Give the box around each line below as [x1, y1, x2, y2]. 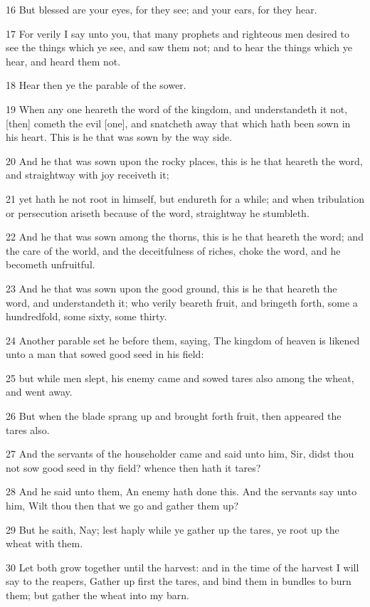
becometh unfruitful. [6, 257, 95, 272]
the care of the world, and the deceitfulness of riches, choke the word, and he [6, 243, 341, 258]
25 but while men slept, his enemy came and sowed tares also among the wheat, [6, 370, 354, 385]
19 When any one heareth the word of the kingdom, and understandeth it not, [6, 101, 348, 116]
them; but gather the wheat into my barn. [6, 588, 189, 602]
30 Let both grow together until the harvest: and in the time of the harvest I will [6, 559, 359, 574]
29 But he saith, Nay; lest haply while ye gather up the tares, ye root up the [6, 522, 339, 537]
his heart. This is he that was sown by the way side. [6, 130, 233, 144]
